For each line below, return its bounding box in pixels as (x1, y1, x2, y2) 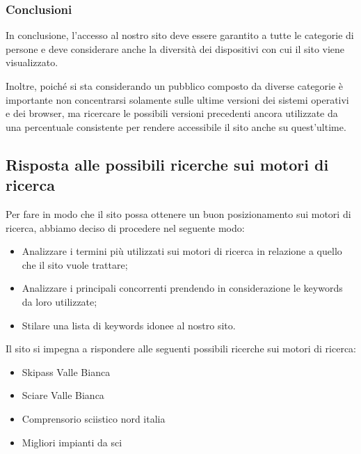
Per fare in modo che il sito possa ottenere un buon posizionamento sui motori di (6, 206, 351, 221)
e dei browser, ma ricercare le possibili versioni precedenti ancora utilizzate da (6, 106, 338, 120)
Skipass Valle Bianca (22, 364, 111, 379)
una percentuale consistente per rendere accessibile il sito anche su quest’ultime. (6, 119, 346, 134)
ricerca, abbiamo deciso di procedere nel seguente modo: (6, 220, 245, 235)
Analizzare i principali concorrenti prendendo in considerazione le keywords (22, 281, 343, 295)
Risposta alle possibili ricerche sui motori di (6, 153, 329, 175)
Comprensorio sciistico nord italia (22, 411, 166, 425)
